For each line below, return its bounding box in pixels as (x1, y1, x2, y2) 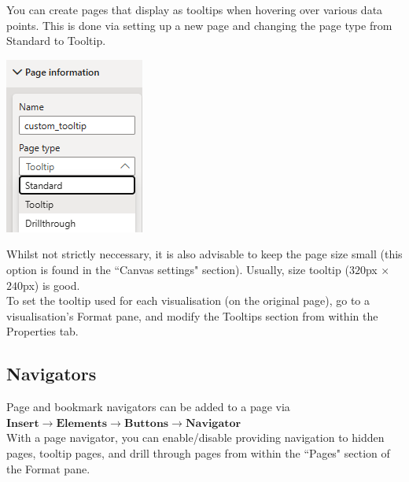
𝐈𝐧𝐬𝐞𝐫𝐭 (6, 417, 39, 429)
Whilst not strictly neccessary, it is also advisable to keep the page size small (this (6, 246, 403, 262)
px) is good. (23, 276, 80, 293)
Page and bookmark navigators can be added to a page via (6, 399, 290, 415)
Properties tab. (6, 323, 79, 339)
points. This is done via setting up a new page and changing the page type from (6, 17, 392, 33)
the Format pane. (6, 460, 90, 476)
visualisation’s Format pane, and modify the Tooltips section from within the (6, 307, 378, 324)
